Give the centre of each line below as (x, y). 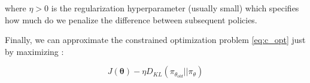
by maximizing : (34, 51)
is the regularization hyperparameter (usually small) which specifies (175, 8)
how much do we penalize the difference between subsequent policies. (131, 19)
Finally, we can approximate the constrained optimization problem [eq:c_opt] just (155, 40)
